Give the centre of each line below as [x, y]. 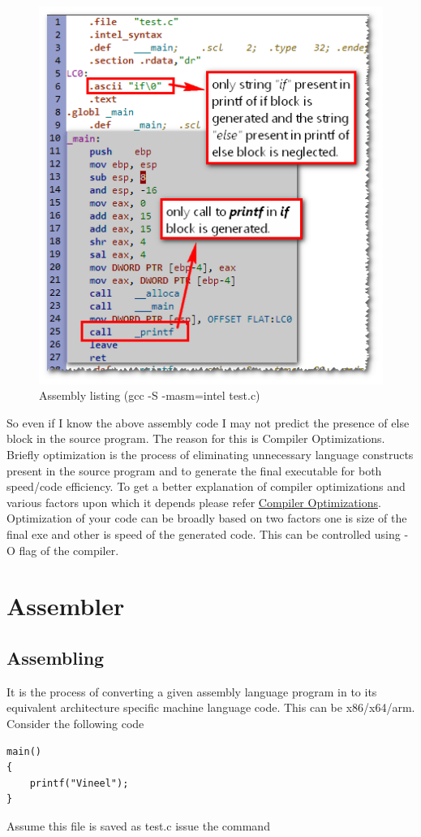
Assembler [66, 606]
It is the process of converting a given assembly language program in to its [192, 691]
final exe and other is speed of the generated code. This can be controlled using [204, 533]
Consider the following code [75, 723]
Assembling [56, 657]
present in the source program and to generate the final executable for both [194, 470]
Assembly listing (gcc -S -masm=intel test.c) [150, 395]
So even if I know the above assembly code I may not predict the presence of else [208, 422]
